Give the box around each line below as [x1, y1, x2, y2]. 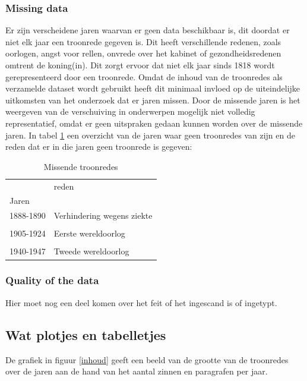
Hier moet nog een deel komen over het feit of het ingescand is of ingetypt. [5, 296, 277, 308]
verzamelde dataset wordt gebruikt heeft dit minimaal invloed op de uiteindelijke [5, 82, 300, 95]
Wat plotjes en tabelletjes [5, 325, 166, 344]
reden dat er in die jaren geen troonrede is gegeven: [5, 140, 192, 153]
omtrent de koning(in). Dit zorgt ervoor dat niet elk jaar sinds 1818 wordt [5, 59, 275, 71]
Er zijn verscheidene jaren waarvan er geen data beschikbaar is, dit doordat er [5, 24, 290, 36]
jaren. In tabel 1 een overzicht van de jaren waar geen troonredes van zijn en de [5, 128, 295, 141]
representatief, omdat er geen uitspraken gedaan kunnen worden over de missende [5, 116, 303, 129]
